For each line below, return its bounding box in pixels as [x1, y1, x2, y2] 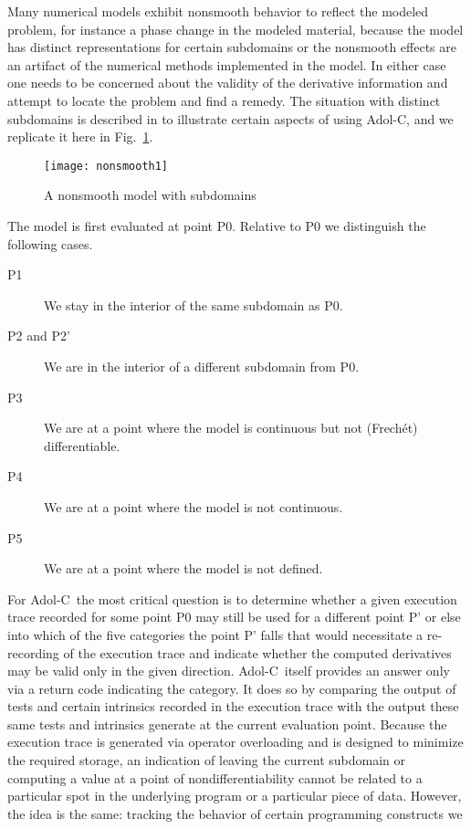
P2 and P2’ [7, 326, 70, 345]
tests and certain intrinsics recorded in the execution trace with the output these [7, 697, 459, 716]
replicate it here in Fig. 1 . [7, 127, 153, 146]
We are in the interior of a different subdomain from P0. [44, 356, 360, 375]
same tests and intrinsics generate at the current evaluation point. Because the [7, 714, 447, 733]
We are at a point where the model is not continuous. [44, 497, 343, 516]
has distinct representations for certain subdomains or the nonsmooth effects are [7, 37, 456, 57]
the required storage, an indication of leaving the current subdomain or [7, 750, 405, 770]
